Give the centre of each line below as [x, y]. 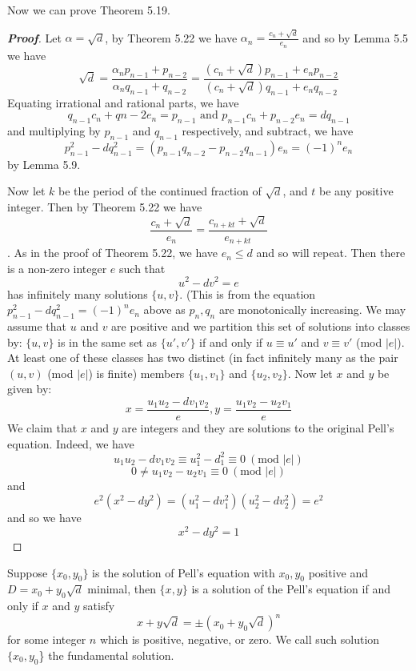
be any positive [356, 191]
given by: [30, 389]
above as [164, 309]
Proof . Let [34, 37]
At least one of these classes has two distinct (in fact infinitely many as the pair [203, 358]
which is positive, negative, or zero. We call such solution [240, 639]
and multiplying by [54, 130]
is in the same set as [107, 342]
